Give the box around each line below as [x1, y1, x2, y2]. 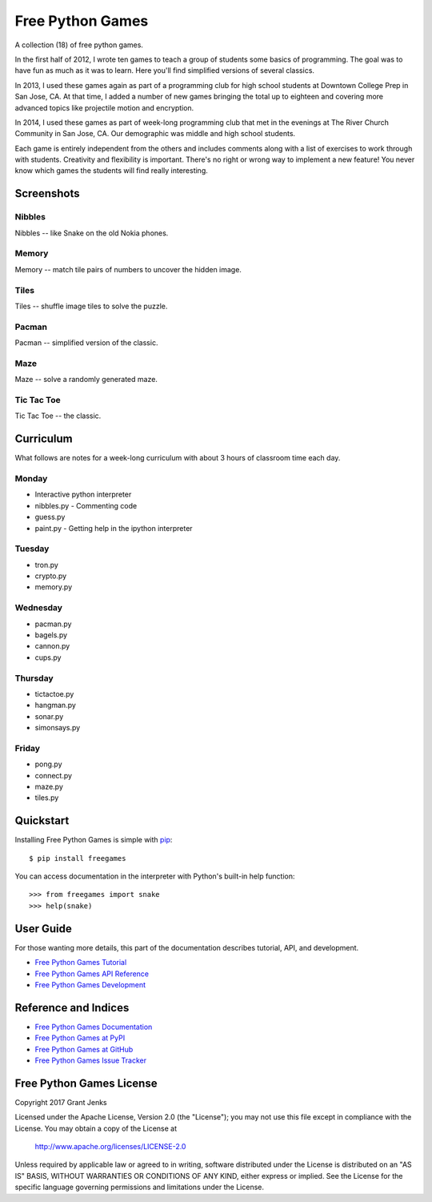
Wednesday [14, 602, 63, 613]
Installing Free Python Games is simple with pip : [14, 835, 173, 845]
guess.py [34, 513, 66, 522]
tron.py [34, 560, 59, 569]
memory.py [34, 582, 73, 592]
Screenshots [14, 187, 80, 200]
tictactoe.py [34, 689, 74, 698]
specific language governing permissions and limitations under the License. [14, 1182, 264, 1192]
